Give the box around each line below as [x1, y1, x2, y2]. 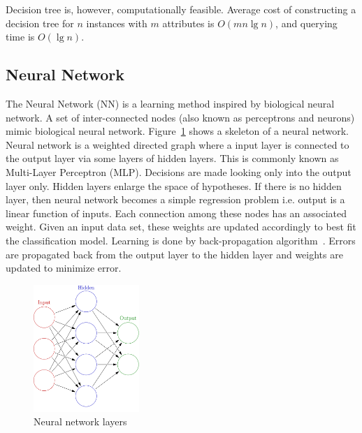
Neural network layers [34, 414, 127, 429]
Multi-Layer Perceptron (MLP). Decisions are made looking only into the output [6, 164, 352, 179]
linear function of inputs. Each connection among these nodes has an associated [6, 205, 347, 220]
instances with [86, 15, 147, 30]
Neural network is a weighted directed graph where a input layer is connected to [6, 137, 349, 152]
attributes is [162, 15, 215, 30]
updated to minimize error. [6, 260, 122, 275]
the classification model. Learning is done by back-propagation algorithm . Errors [6, 233, 356, 247]
